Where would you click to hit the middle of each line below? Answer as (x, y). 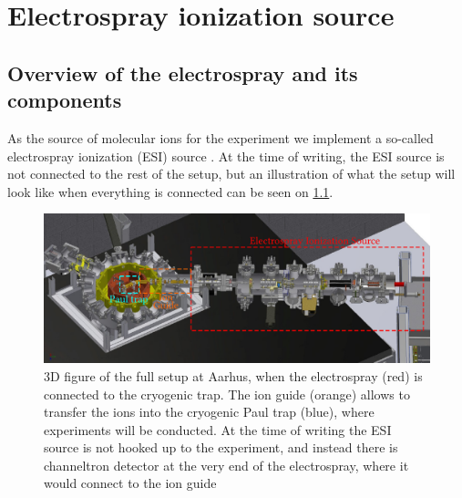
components (65, 100)
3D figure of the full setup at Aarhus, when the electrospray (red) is (233, 375)
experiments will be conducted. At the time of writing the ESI (218, 429)
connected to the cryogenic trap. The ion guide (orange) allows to (227, 394)
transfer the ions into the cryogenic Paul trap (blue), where (209, 412)
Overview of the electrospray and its (183, 73)
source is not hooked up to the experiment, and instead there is (221, 447)
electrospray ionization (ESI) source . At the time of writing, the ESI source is (226, 156)
